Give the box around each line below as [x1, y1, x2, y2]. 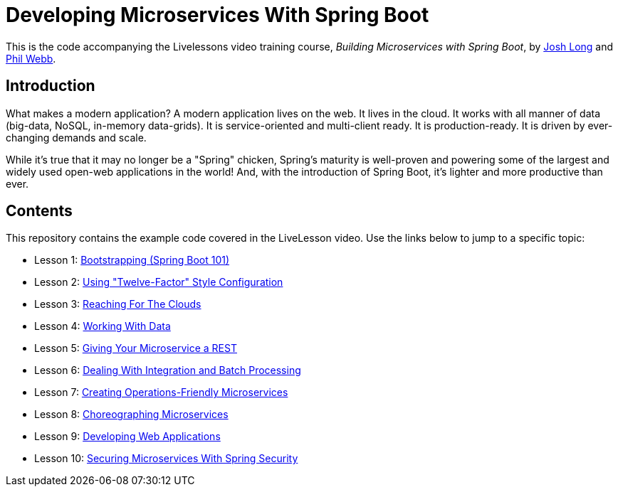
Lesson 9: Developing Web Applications [34, 430, 221, 443]
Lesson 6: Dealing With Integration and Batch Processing [34, 364, 301, 377]
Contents [6, 202, 73, 220]
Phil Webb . [6, 52, 56, 65]
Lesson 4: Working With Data [34, 320, 171, 333]
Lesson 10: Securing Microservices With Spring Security [34, 452, 298, 465]
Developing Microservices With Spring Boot [6, 3, 429, 27]
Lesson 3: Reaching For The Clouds [34, 298, 201, 311]
